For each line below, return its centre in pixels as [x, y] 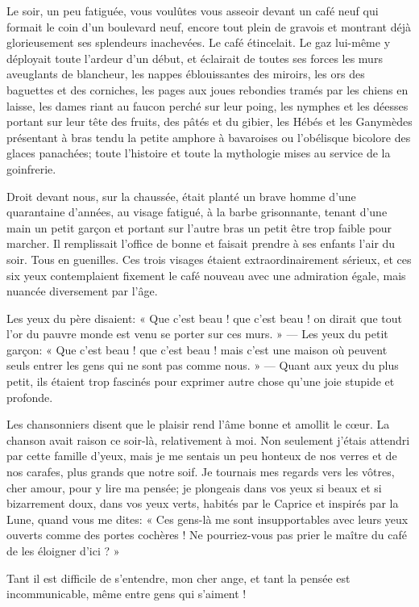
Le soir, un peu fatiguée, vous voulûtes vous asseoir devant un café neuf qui [193, 10]
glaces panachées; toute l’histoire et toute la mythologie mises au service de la [199, 153]
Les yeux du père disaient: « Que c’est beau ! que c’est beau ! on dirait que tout [204, 318]
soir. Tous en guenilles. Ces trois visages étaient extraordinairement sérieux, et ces [209, 259]
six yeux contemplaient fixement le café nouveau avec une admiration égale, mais [206, 275]
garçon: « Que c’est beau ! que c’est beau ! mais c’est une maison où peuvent [197, 349]
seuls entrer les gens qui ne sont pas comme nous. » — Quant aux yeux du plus [203, 365]
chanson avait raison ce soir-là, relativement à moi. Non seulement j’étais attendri [208, 440]
